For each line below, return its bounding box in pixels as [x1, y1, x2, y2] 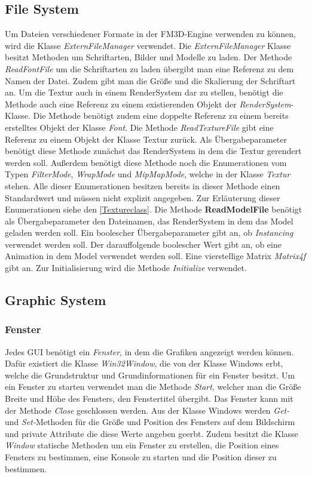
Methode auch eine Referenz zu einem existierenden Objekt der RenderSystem [5, 97, 291, 110]
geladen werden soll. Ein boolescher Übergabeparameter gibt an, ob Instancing [5, 226, 293, 239]
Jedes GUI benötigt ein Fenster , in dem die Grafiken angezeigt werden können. [5, 345, 294, 358]
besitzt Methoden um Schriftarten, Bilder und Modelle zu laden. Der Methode [5, 51, 292, 63]
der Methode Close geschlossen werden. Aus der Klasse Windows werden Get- [5, 404, 290, 416]
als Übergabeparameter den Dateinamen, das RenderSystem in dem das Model [5, 214, 293, 227]
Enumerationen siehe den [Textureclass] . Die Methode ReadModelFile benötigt [5, 203, 302, 216]
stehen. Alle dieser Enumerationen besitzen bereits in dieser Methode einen [5, 179, 280, 192]
